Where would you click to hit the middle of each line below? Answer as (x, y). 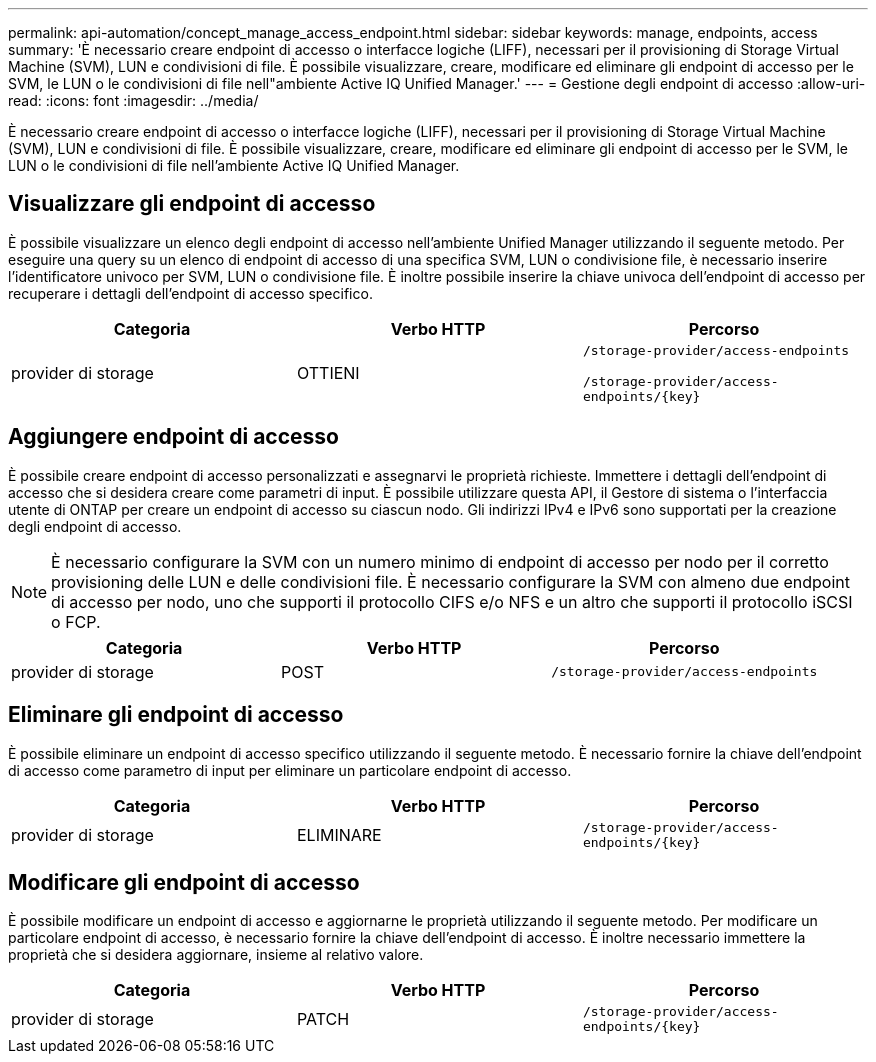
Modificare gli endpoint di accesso (184, 882)
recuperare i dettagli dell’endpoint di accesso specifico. (190, 293)
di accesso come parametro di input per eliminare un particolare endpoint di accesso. (290, 770)
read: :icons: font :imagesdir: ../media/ (133, 100)
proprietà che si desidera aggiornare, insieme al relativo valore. (216, 955)
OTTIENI (328, 373)
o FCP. (76, 621)
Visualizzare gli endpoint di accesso (192, 204)
